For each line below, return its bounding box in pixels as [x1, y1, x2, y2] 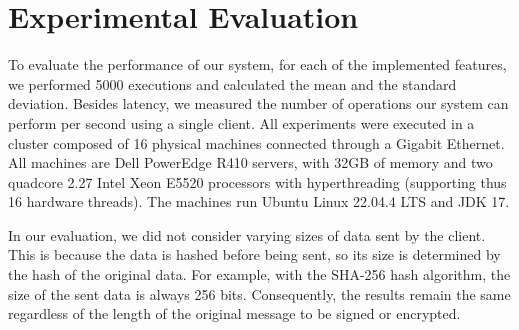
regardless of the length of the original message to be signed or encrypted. [8, 303, 461, 324]
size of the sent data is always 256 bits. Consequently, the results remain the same [8, 283, 511, 304]
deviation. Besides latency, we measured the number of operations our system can [8, 93, 509, 114]
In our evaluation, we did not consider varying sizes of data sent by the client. [8, 224, 486, 245]
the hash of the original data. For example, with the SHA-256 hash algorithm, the [8, 264, 511, 285]
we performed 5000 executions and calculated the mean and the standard [8, 73, 457, 94]
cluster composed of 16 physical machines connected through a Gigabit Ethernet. [8, 132, 505, 153]
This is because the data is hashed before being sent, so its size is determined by [8, 244, 501, 265]
